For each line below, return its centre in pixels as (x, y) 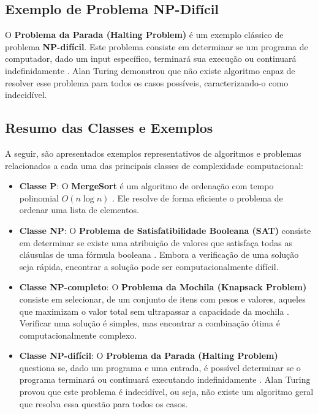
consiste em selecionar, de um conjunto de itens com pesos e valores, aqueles (162, 299)
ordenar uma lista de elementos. (79, 210)
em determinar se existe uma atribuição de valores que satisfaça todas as (156, 242)
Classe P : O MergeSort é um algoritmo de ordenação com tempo (146, 186)
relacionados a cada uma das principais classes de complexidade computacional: (154, 165)
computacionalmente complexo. (78, 335)
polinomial (39, 198)
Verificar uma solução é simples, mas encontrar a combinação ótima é (150, 323)
